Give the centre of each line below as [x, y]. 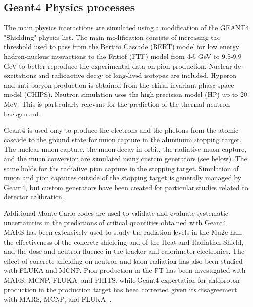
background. [22, 113]
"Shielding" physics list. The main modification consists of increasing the [112, 37]
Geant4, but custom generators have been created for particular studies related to [126, 187]
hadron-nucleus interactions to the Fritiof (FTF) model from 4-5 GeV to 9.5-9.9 [123, 56]
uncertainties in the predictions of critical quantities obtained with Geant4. [116, 222]
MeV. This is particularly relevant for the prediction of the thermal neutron [117, 104]
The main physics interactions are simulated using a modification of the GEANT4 [126, 28]
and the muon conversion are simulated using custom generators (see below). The [126, 158]
